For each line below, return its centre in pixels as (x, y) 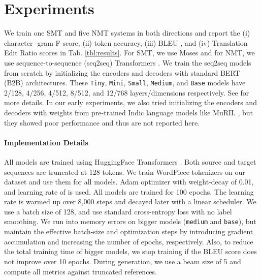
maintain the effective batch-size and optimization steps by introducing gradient (129, 231)
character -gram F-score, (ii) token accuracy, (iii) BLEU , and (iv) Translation (126, 42)
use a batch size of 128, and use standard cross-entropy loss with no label (118, 211)
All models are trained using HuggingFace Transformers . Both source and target (130, 161)
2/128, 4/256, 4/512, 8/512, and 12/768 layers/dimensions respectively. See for (127, 92)
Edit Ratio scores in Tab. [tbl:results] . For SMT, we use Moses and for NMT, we (129, 53)
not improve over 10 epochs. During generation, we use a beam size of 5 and (123, 261)
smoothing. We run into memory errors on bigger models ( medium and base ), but (130, 221)
